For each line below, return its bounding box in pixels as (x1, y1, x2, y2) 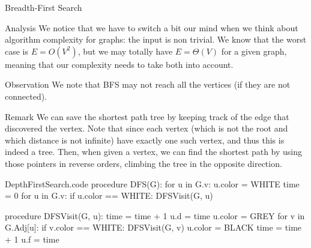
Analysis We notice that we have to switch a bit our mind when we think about (5, 21, 298, 34)
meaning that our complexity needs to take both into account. (5, 58, 234, 70)
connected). (5, 89, 47, 102)
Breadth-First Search (5, 1, 82, 13)
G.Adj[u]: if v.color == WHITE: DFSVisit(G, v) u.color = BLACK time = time (5, 221, 302, 234)
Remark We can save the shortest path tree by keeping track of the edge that (5, 110, 289, 122)
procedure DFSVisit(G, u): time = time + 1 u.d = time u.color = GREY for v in (5, 209, 305, 222)
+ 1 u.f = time (5, 232, 59, 245)
